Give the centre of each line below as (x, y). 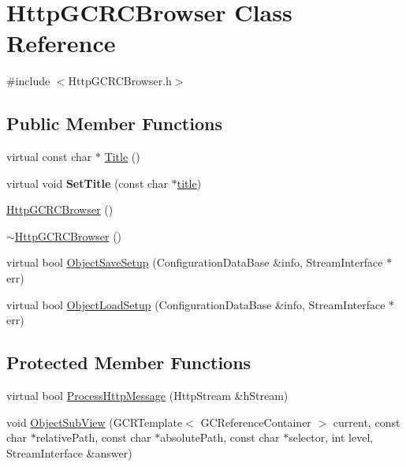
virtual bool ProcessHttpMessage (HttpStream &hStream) (147, 396)
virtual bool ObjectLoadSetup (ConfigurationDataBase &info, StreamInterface (196, 304)
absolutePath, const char (220, 437)
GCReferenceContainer (256, 422)
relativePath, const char (93, 437)
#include (28, 81)
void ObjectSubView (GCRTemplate (95, 422)
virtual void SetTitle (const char (88, 183)
